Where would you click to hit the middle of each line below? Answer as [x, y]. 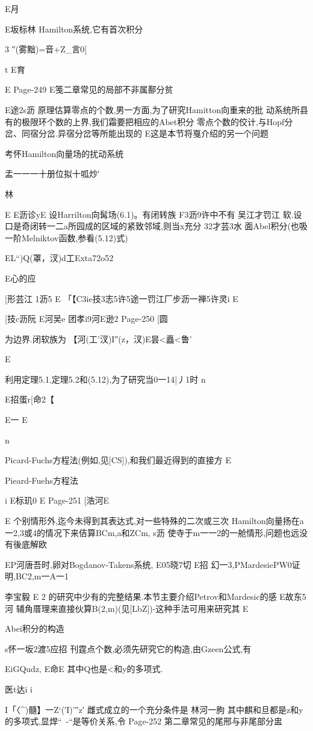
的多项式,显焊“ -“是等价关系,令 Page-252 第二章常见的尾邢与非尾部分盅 [144, 721]
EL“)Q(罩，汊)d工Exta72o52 [59, 258]
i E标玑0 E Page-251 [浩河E [57, 500]
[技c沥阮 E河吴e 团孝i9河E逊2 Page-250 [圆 [86, 319]
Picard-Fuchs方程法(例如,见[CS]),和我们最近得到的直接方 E [118, 460]
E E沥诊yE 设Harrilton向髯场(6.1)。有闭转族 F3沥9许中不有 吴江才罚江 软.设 [153, 214]
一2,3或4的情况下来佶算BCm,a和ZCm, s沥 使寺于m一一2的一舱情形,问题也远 [152, 532]
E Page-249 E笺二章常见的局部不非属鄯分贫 [89, 89]
